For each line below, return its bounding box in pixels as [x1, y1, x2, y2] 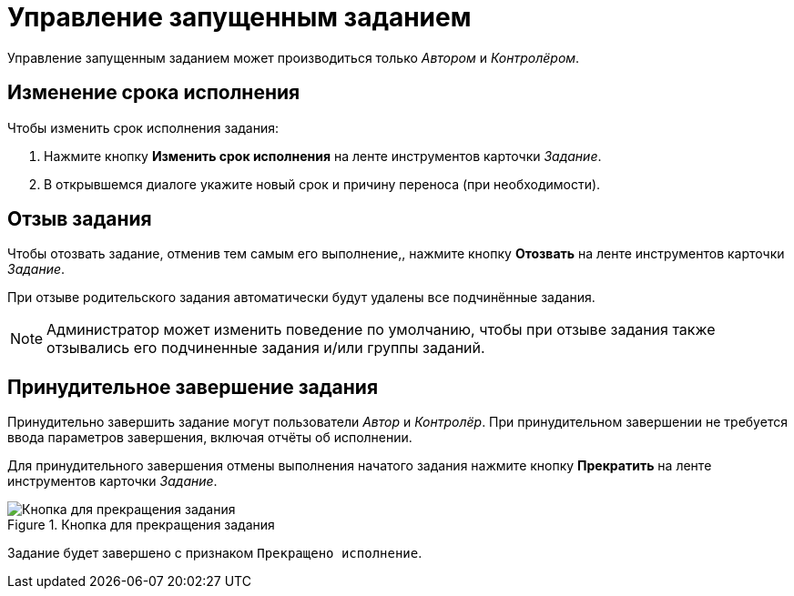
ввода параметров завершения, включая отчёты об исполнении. [7, 429, 412, 446]
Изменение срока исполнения [7, 81, 300, 105]
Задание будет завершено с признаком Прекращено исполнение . [7, 545, 422, 561]
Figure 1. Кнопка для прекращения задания [7, 517, 275, 533]
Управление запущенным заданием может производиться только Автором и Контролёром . [7, 49, 580, 66]
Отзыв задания [7, 207, 152, 231]
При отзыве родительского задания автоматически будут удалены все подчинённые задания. [7, 289, 595, 306]
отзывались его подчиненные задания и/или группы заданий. [46, 338, 485, 358]
